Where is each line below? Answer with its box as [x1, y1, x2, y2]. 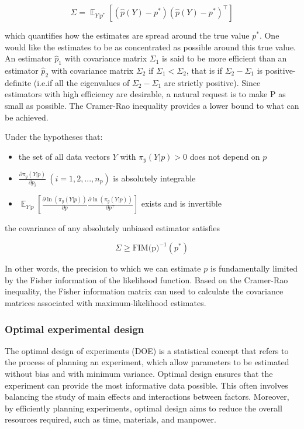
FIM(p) [132, 244, 160, 253]
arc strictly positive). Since [164, 76, 261, 88]
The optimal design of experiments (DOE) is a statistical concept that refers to [5, 344, 289, 356]
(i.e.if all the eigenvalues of [33, 76, 130, 88]
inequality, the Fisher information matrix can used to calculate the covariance [5, 285, 284, 297]
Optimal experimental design [5, 321, 144, 336]
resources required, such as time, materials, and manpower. [5, 413, 216, 425]
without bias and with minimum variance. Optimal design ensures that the [5, 368, 273, 379]
